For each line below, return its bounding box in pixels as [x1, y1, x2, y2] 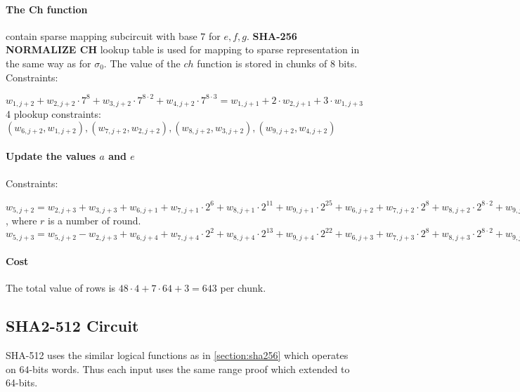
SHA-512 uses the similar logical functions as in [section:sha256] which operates [6, 348, 349, 363]
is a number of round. [48, 213, 141, 228]
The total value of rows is [6, 281, 116, 295]
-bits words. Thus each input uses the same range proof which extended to [29, 361, 350, 376]
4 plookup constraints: [6, 107, 101, 121]
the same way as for [6, 55, 91, 70]
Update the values [6, 149, 96, 163]
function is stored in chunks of [197, 55, 327, 70]
